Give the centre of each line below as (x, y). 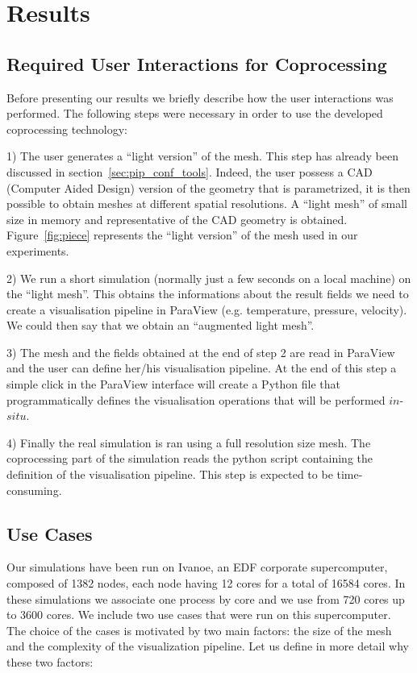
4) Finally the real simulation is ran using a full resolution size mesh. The (189, 442)
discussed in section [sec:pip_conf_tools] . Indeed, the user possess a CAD (190, 171)
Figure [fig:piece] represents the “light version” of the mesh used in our (182, 235)
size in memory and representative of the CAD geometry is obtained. (177, 219)
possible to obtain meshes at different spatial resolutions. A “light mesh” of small (207, 204)
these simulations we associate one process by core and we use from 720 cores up (206, 598)
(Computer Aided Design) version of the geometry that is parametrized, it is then (208, 187)
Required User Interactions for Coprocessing (197, 63)
